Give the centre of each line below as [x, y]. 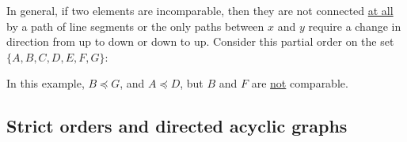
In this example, [46, 83]
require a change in [355, 26]
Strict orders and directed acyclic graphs [177, 126]
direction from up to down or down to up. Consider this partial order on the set [200, 41]
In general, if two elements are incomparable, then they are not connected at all [200, 10]
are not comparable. [300, 83]
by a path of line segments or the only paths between [135, 26]
